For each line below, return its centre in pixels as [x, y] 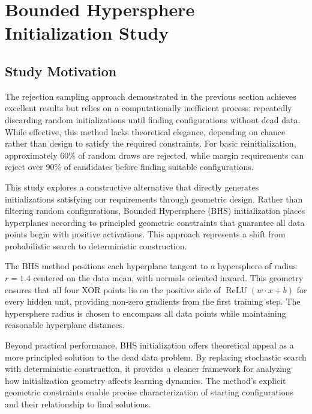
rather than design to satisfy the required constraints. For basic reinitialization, [151, 143]
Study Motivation [61, 71]
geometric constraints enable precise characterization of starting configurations [149, 392]
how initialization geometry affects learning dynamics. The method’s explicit [145, 380]
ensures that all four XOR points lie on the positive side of [113, 289]
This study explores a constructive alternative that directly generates [132, 187]
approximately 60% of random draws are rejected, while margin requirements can [154, 155]
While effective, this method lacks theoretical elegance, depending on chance [145, 131]
